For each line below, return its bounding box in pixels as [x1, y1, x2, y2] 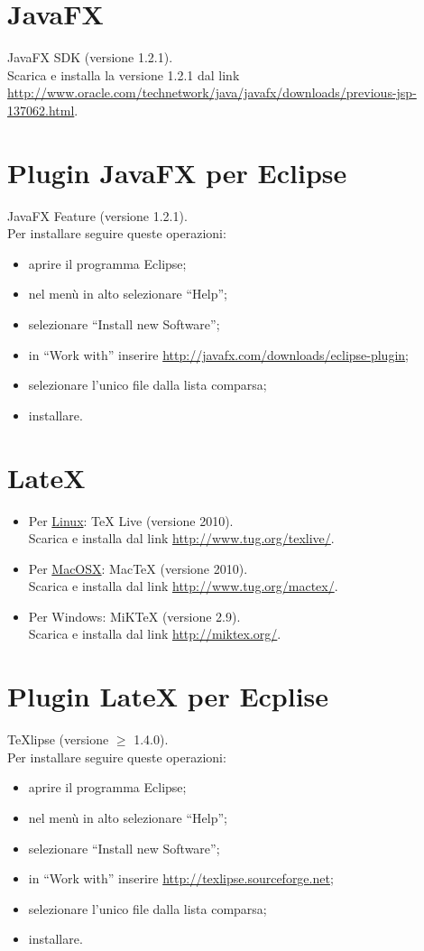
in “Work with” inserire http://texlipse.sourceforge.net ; [28, 869, 334, 888]
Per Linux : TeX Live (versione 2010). [28, 511, 234, 530]
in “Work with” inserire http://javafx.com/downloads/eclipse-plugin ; [28, 345, 409, 364]
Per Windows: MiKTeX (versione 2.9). [28, 606, 241, 625]
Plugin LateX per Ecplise [7, 678, 329, 715]
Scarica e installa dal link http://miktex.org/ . [28, 624, 281, 643]
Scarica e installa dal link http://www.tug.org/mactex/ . [28, 577, 338, 596]
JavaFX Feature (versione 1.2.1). [7, 206, 188, 225]
